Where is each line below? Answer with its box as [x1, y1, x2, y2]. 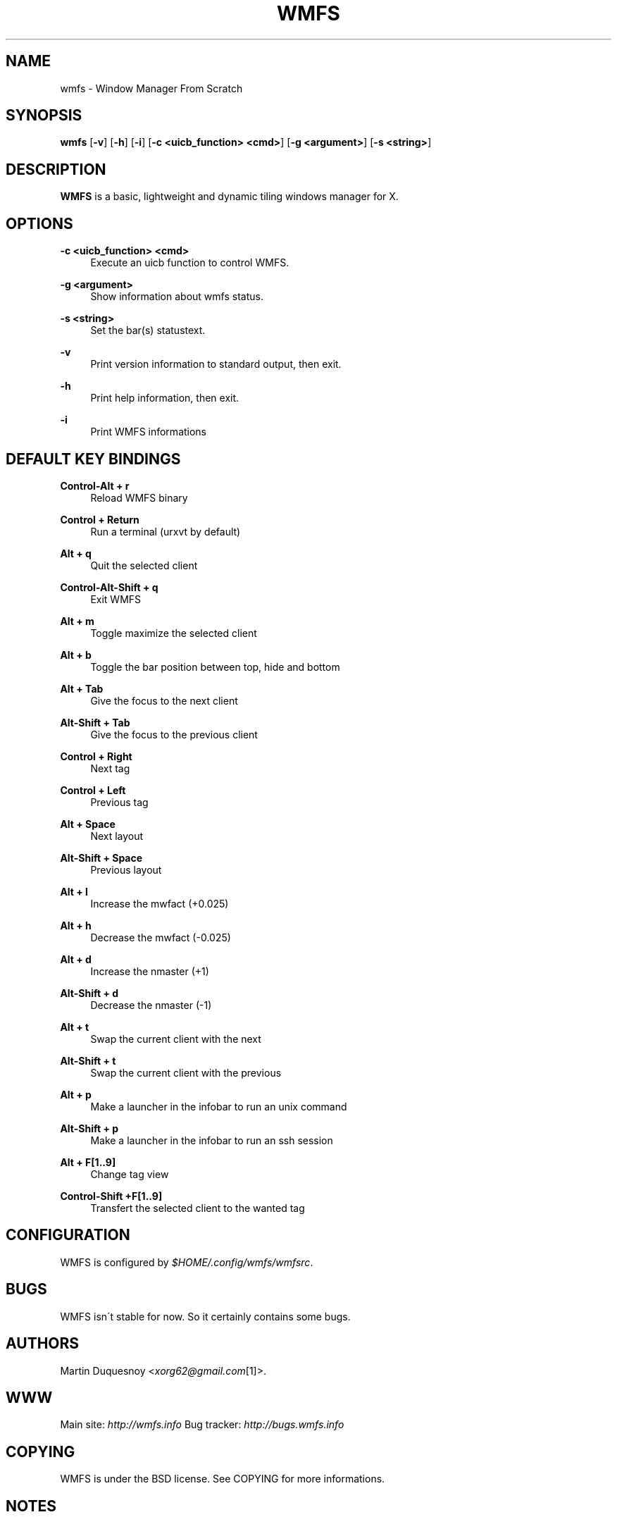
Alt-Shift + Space [60, 851, 143, 864]
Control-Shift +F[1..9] [60, 1189, 163, 1202]
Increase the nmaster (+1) [90, 965, 209, 977]
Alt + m [60, 614, 94, 627]
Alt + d [60, 953, 92, 965]
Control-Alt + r [60, 479, 130, 492]
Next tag [90, 762, 130, 774]
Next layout [90, 829, 144, 842]
